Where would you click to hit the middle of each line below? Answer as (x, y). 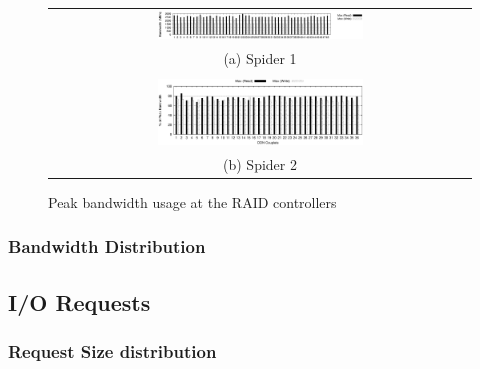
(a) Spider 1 (260, 57)
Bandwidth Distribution (107, 246)
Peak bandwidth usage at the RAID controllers (192, 201)
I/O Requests (79, 301)
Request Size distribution (112, 351)
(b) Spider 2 (260, 163)
